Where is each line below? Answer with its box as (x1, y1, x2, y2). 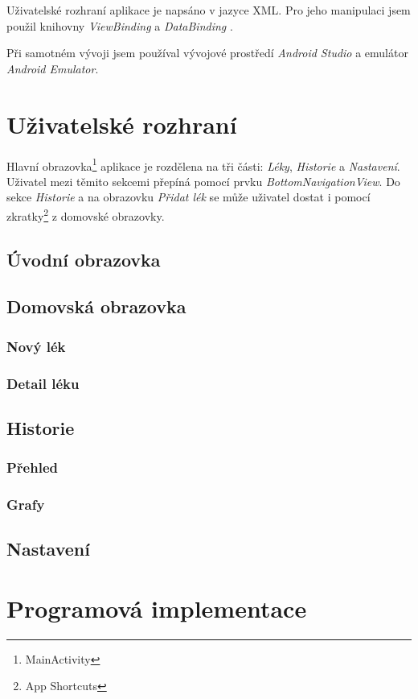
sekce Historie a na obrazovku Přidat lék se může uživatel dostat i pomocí (6, 188, 371, 205)
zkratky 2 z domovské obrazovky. (6, 205, 165, 224)
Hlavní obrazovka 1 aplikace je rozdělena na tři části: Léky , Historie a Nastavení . (6, 155, 400, 174)
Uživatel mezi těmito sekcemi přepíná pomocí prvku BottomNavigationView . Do (6, 172, 400, 189)
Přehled (6, 457, 58, 478)
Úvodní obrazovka (6, 246, 161, 271)
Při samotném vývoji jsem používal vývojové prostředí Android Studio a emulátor (6, 44, 408, 61)
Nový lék (6, 336, 66, 356)
